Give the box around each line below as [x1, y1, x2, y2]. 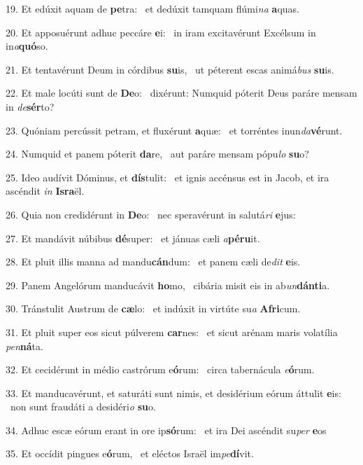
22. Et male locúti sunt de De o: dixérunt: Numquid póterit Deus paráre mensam [6, 85, 357, 100]
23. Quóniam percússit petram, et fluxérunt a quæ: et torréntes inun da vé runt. [6, 123, 343, 137]
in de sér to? [6, 99, 55, 113]
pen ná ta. [6, 338, 43, 353]
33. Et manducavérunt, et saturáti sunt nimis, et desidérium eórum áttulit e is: [6, 385, 341, 400]
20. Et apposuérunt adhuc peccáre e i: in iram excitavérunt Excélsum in [6, 25, 316, 39]
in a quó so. [6, 39, 48, 53]
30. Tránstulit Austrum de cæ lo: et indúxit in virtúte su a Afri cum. [6, 301, 301, 316]
